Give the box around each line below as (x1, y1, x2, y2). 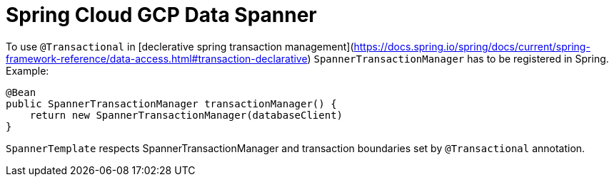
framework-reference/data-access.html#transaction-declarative (6, 52, 308, 65)
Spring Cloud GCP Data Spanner (6, 3, 317, 27)
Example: (6, 64, 49, 77)
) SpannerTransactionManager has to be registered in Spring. (307, 52, 609, 65)
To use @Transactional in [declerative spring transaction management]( (6, 40, 354, 53)
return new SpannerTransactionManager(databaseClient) (29, 109, 343, 121)
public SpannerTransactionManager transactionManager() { (6, 97, 337, 109)
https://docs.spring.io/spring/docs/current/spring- (353, 40, 590, 53)
